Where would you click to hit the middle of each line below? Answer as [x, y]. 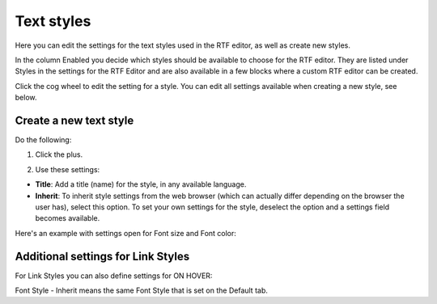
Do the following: [43, 140]
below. [26, 98]
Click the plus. [59, 154]
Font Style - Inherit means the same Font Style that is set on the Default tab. [142, 290]
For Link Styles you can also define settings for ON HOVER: [114, 276]
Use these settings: [68, 169]
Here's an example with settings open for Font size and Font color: [125, 233]
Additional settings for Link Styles [102, 256]
